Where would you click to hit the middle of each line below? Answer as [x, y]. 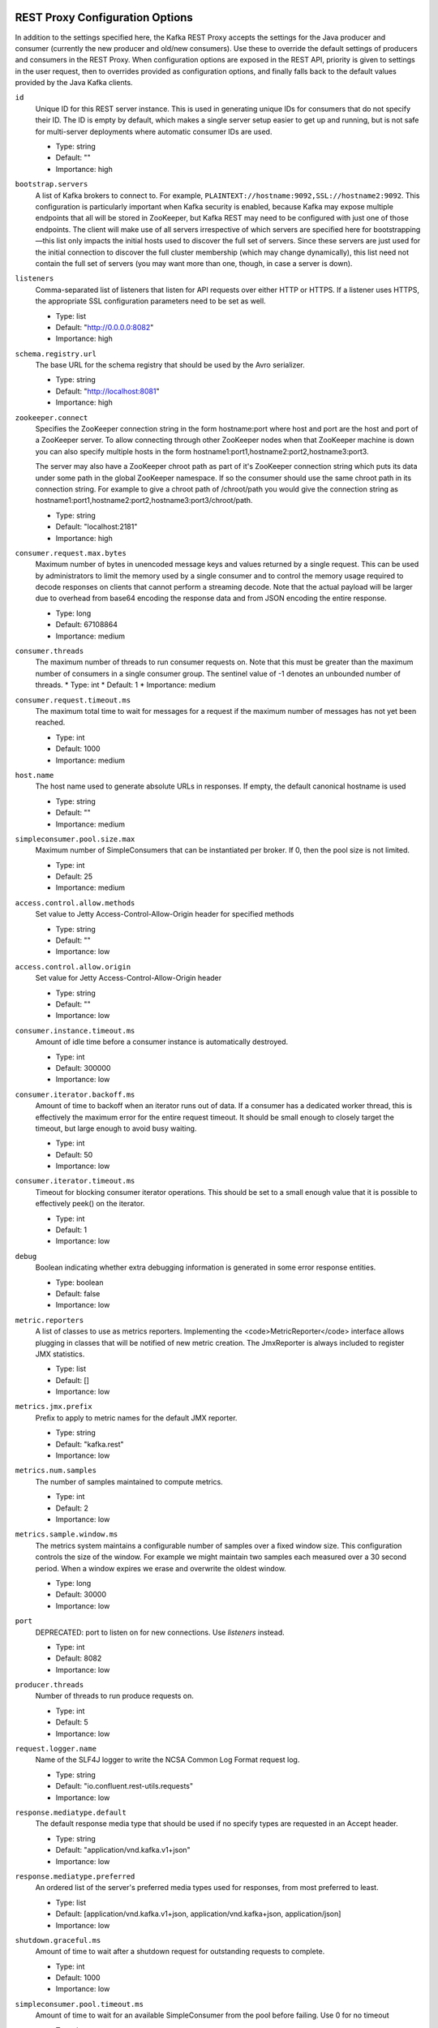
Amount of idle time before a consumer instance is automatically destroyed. [162, 1042]
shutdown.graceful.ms [58, 1940]
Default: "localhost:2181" [97, 526]
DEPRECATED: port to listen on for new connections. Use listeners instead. [160, 1632]
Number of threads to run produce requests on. [115, 1696]
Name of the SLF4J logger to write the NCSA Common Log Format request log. [167, 1759]
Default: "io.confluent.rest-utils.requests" [125, 1786]
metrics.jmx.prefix [54, 1407]
